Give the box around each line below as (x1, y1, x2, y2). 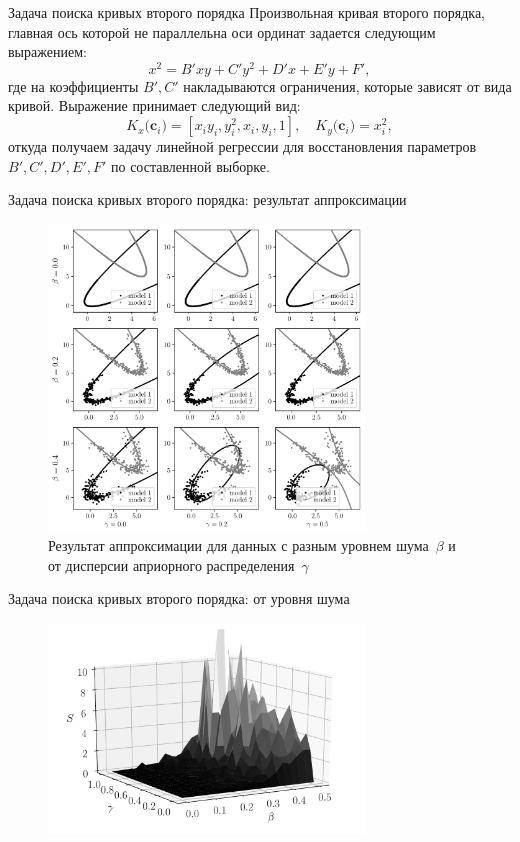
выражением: (8, 41, 87, 62)
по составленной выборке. (111, 155, 270, 176)
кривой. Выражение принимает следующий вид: (8, 95, 301, 116)
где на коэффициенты (8, 75, 139, 96)
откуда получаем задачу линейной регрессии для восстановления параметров (8, 136, 477, 157)
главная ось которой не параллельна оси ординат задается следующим (8, 21, 436, 42)
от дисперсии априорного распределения (48, 554, 295, 575)
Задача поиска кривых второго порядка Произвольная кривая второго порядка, (8, 2, 486, 22)
